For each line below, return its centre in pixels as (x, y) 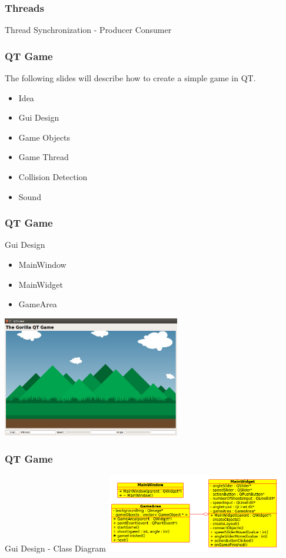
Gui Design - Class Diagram (55, 548)
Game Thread (44, 157)
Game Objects (44, 137)
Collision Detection (53, 177)
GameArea (38, 304)
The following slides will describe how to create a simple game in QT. (130, 78)
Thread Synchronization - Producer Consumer (88, 30)
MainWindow (42, 264)
